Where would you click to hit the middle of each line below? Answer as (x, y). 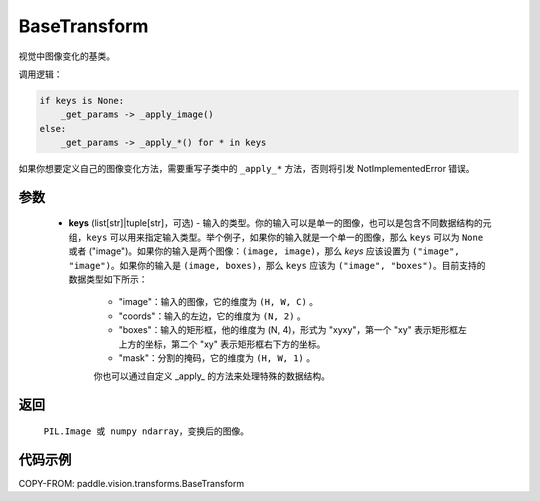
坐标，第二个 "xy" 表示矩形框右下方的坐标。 (235, 344)
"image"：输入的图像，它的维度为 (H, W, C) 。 (218, 302)
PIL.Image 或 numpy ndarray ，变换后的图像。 (146, 431)
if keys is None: (82, 100)
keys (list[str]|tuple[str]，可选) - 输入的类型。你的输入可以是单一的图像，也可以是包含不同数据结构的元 (280, 223)
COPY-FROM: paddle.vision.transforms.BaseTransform (131, 483)
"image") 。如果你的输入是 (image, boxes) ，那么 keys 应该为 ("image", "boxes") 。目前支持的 (277, 265)
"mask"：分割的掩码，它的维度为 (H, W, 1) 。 (216, 358)
